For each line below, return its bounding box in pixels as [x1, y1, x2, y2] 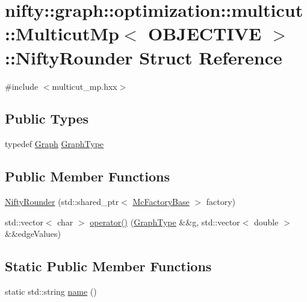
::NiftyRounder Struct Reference [5, 45, 282, 69]
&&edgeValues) [5, 227, 61, 240]
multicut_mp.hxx [52, 80, 117, 92]
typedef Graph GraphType [5, 137, 104, 150]
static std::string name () [5, 285, 97, 298]
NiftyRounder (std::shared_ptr [5, 195, 119, 208]
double [253, 215, 279, 228]
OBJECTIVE [147, 21, 262, 46]
